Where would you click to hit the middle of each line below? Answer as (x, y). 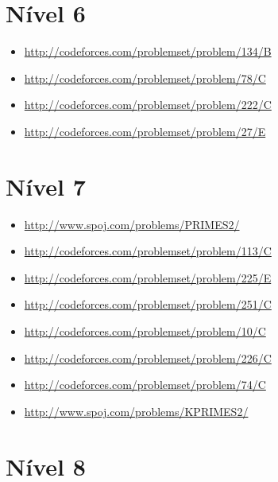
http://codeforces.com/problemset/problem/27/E (145, 131)
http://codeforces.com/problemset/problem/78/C (145, 78)
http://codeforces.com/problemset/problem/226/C (148, 358)
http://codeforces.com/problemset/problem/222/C (148, 105)
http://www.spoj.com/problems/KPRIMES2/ (136, 411)
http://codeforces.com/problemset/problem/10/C (145, 331)
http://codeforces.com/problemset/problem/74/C (145, 385)
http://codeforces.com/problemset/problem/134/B (148, 51)
